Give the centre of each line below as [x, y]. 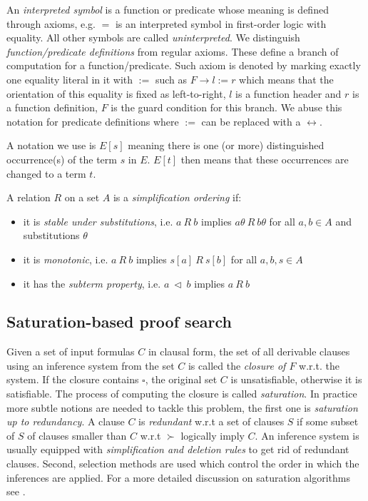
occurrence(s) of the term [62, 159]
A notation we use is [51, 145]
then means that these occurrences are [265, 159]
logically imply [213, 435]
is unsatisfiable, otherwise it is [296, 379]
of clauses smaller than [77, 435]
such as [171, 79]
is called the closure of [237, 365]
